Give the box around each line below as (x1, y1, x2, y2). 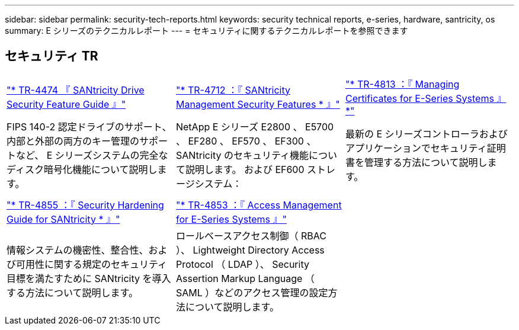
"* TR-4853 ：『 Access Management (175, 198, 342, 211)
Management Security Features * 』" (175, 98, 340, 110)
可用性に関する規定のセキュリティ (16, 258, 168, 270)
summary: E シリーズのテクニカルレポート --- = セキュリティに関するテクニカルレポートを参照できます (5, 25, 408, 36)
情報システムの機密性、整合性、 (7, 244, 149, 256)
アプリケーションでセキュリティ (345, 142, 487, 154)
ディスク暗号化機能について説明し (7, 163, 158, 175)
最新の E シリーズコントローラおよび (345, 127, 508, 140)
